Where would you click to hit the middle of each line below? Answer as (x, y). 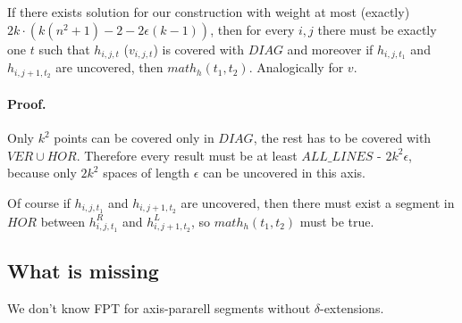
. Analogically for (296, 67)
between (63, 221)
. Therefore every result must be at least (187, 155)
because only (42, 173)
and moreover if (330, 49)
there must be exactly (377, 29)
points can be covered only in (134, 138)
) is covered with (198, 49)
